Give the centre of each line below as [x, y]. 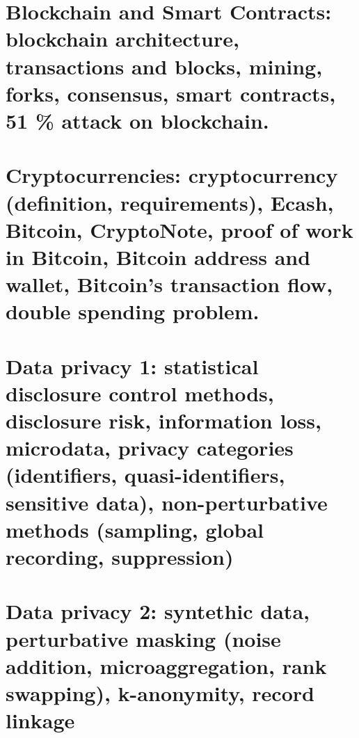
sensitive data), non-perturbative [167, 502]
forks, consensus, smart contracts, [171, 93]
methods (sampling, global [135, 529]
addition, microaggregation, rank [166, 665]
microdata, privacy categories [150, 448]
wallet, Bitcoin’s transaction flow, [169, 284]
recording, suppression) [120, 556]
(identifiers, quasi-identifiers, [145, 475]
